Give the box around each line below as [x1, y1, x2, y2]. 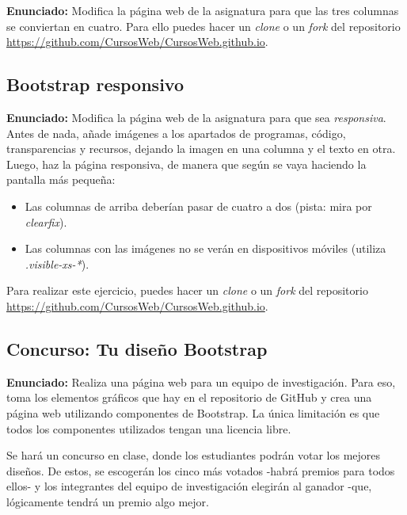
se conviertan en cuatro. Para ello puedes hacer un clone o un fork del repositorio [6, 17, 401, 34]
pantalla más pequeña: [6, 171, 116, 188]
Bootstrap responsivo [6, 72, 184, 97]
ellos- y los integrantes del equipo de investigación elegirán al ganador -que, [6, 478, 372, 494]
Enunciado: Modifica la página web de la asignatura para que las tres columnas [6, 2, 399, 18]
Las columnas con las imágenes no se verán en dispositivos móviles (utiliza [25, 240, 386, 257]
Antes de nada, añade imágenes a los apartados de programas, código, [6, 124, 346, 141]
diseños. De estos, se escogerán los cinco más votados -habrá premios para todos [6, 462, 395, 479]
